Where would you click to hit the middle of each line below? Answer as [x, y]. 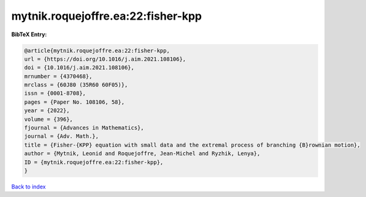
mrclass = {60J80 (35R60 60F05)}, [76, 85]
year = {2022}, [47, 111]
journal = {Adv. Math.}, [62, 136]
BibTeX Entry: [29, 34]
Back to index [29, 187]
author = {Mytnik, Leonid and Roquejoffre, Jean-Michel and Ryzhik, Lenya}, [142, 154]
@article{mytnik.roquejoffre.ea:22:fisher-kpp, [97, 50]
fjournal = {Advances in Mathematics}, [84, 128]
